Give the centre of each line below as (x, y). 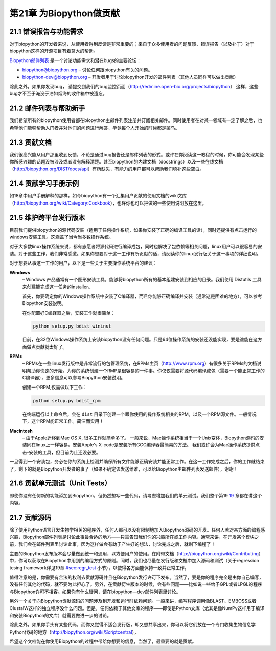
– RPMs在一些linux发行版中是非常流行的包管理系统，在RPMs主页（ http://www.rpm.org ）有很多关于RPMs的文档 (140, 363)
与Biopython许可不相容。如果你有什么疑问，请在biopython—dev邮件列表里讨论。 (95, 592)
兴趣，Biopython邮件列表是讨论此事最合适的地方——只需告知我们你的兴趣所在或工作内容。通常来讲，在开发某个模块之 (134, 537)
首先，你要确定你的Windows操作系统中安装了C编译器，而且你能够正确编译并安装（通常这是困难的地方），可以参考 (142, 296)
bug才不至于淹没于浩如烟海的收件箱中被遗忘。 (58, 94)
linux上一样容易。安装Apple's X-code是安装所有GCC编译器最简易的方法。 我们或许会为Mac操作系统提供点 (148, 445)
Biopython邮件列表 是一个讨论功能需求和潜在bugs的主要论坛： (75, 60)
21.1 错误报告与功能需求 (47, 32)
